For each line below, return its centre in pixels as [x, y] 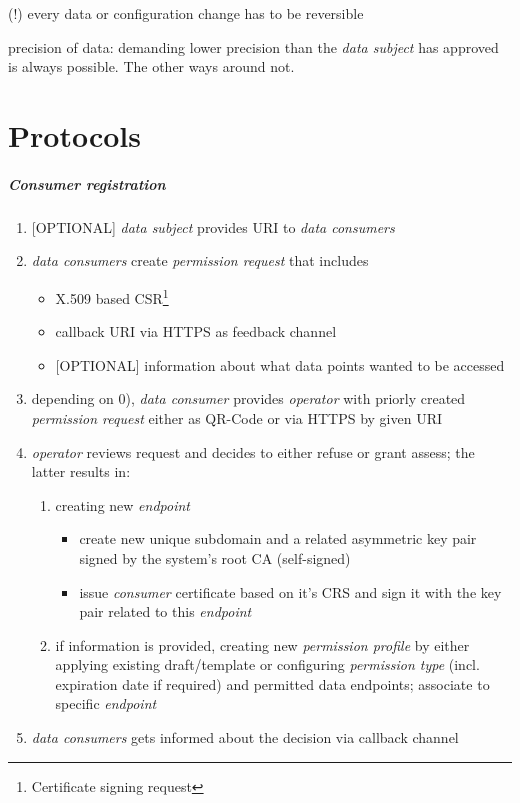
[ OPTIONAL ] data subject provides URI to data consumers [213, 226]
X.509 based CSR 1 [112, 296]
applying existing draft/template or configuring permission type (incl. [267, 664]
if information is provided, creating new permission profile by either [262, 644]
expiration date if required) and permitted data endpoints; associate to [272, 683]
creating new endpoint [122, 504]
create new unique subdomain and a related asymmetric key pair [278, 538]
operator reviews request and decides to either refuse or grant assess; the [253, 451]
